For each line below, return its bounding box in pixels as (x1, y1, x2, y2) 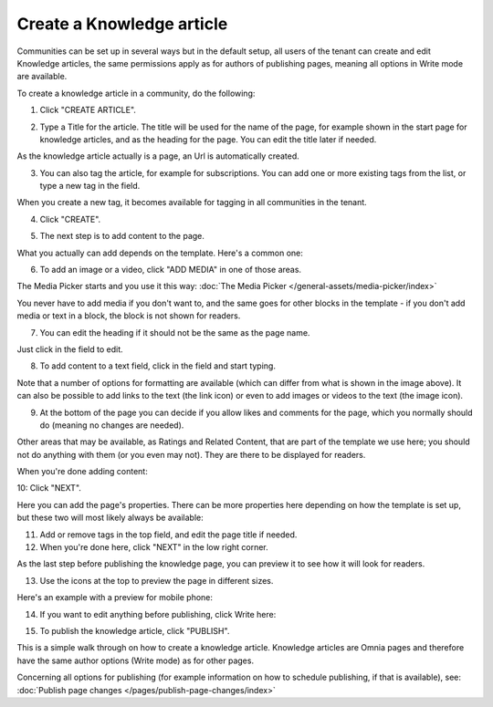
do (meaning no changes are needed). (39, 420, 184, 431)
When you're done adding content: (16, 466, 148, 477)
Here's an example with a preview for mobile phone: (16, 592, 214, 603)
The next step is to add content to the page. (39, 231, 205, 242)
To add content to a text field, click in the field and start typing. (39, 360, 276, 371)
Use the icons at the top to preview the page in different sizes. (39, 575, 274, 586)
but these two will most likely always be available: (16, 512, 205, 524)
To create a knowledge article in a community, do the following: (16, 88, 256, 99)
